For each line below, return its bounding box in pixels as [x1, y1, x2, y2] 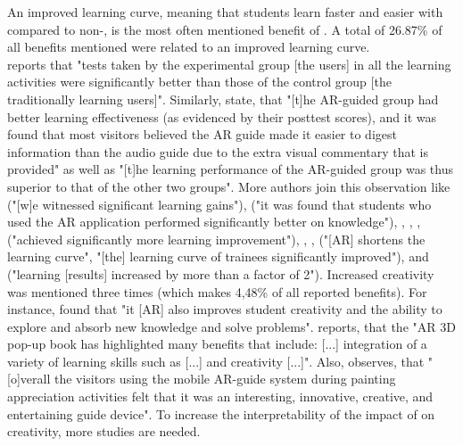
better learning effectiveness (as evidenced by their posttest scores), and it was [7, 107, 436, 126]
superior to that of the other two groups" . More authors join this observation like [7, 177, 451, 195]
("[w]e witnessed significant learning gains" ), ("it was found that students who [7, 194, 432, 213]
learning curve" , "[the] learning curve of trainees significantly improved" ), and [7, 247, 429, 266]
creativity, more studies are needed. [7, 422, 201, 441]
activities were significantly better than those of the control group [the [7, 72, 392, 91]
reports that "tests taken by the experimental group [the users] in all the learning [7, 54, 451, 73]
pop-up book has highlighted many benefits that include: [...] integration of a [7, 334, 427, 353]
